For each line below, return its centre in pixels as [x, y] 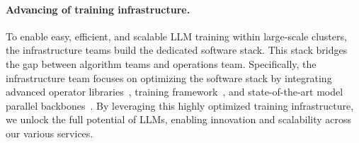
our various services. [50, 133]
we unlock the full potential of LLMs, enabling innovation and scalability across [179, 119]
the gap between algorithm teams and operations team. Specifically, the [161, 63]
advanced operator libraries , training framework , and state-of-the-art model [175, 92]
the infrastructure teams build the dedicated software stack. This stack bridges [177, 50]
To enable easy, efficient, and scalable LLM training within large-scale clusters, [176, 36]
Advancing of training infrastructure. [98, 9]
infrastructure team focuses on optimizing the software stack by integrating [169, 78]
